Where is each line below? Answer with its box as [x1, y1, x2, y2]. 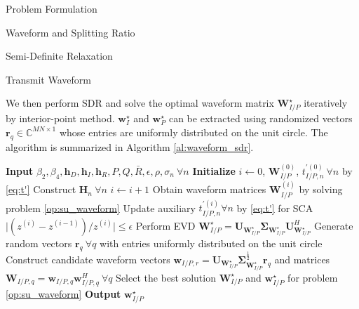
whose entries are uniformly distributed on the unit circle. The [59, 124, 328, 139]
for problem [287, 270, 338, 284]
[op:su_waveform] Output [6, 286, 121, 301]
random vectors [6, 235, 72, 250]
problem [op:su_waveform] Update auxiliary [6, 200, 196, 215]
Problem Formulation [6, 1, 97, 15]
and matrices [274, 251, 330, 266]
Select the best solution [116, 270, 216, 284]
